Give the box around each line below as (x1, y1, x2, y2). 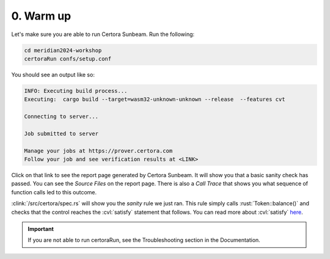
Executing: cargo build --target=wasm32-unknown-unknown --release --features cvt (24, 96, 285, 103)
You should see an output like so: (11, 71, 95, 78)
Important (28, 225, 54, 232)
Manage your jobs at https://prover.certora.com (24, 147, 173, 154)
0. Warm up (11, 9, 71, 23)
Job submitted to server (24, 130, 99, 137)
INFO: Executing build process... (24, 87, 128, 94)
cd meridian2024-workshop (24, 46, 102, 54)
